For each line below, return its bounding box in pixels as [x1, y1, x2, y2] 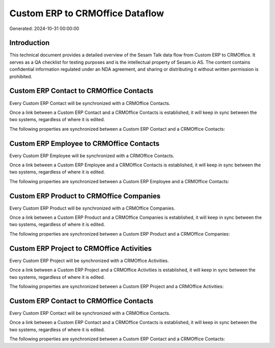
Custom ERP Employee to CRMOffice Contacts [9, 139, 160, 148]
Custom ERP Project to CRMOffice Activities [9, 244, 152, 253]
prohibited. [9, 73, 33, 79]
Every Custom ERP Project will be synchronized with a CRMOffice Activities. [9, 257, 169, 264]
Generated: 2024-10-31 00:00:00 [9, 25, 79, 32]
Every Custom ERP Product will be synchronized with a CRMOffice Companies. [9, 205, 175, 211]
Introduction [9, 39, 50, 47]
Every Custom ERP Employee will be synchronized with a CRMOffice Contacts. [9, 153, 175, 159]
